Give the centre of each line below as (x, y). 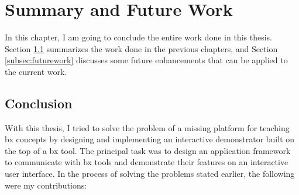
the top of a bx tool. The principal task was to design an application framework (148, 150)
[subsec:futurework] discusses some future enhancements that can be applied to (146, 60)
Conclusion (39, 103)
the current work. (36, 71)
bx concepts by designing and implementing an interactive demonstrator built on (150, 139)
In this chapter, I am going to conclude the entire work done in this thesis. (138, 37)
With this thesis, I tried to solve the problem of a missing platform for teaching (147, 127)
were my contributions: (46, 185)
